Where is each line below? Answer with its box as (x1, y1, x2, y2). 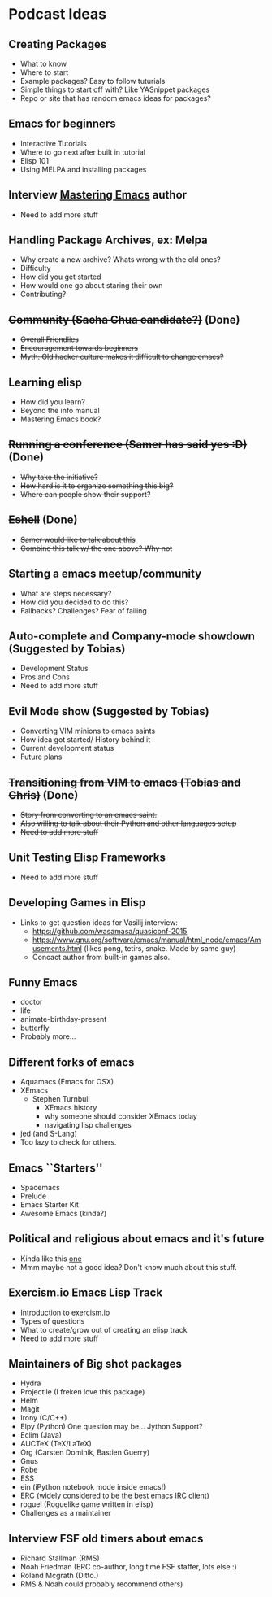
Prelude (19, 1191, 47, 1201)
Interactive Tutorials (19, 138, 87, 148)
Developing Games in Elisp (8, 896, 146, 910)
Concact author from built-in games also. (32, 952, 171, 962)
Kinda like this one (19, 1254, 83, 1263)
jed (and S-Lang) (19, 1128, 77, 1139)
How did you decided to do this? (19, 597, 129, 607)
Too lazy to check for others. (19, 1137, 117, 1147)
